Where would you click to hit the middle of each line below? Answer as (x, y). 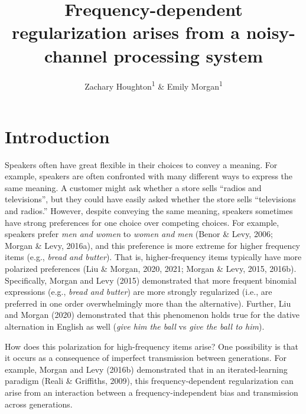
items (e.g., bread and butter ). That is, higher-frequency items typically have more (153, 257)
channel (76, 55)
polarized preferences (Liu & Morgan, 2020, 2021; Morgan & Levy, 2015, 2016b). (151, 269)
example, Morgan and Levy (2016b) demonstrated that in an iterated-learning (146, 369)
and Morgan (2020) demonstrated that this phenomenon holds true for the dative (152, 315)
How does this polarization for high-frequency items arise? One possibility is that (152, 346)
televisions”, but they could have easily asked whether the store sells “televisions (150, 199)
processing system (188, 55)
